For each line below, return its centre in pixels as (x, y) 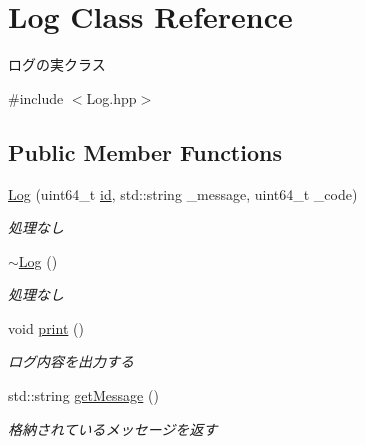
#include (36, 97)
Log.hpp (111, 97)
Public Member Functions (145, 151)
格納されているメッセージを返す (113, 428)
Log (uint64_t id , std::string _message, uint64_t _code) (183, 193)
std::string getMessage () (83, 395)
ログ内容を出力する (71, 361)
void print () (46, 327)
